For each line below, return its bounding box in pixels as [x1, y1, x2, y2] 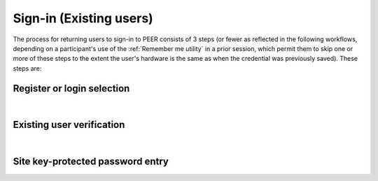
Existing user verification [13, 119, 125, 131]
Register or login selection [13, 82, 130, 94]
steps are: [13, 64, 42, 73]
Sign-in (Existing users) [13, 10, 153, 26]
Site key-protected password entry [13, 156, 169, 168]
